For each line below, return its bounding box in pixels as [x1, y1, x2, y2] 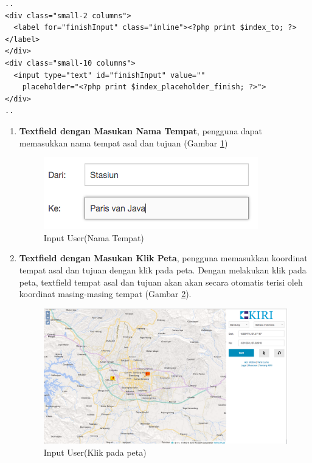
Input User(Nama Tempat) [43, 231, 144, 244]
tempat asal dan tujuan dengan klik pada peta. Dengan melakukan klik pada [19, 263, 307, 276]
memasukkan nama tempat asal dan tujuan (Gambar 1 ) [19, 136, 228, 149]
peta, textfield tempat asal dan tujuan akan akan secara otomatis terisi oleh [19, 275, 303, 288]
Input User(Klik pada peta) [43, 446, 147, 459]
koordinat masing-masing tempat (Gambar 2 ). [19, 287, 192, 300]
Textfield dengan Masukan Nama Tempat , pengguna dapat [19, 124, 263, 137]
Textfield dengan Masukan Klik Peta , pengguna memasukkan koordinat [19, 252, 308, 264]
